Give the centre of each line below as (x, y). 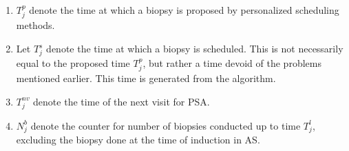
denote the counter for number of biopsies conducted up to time (166, 125)
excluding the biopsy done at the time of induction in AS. (138, 140)
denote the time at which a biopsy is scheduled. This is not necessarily (195, 49)
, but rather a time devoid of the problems (232, 62)
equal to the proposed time (73, 62)
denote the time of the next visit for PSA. (121, 101)
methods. (35, 25)
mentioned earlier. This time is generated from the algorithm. (146, 78)
